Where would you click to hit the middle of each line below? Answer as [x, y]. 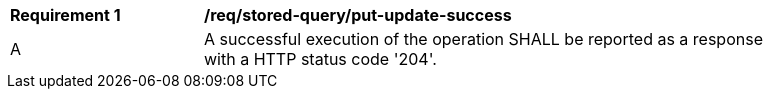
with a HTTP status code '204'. [320, 59]
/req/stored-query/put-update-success [358, 15]
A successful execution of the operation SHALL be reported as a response [483, 39]
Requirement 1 [65, 15]
